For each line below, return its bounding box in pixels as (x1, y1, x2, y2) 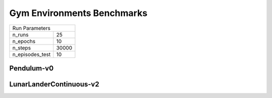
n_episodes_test (12, 50, 51, 57)
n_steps (12, 44, 31, 51)
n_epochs (12, 37, 36, 44)
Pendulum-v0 (9, 64, 54, 72)
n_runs (12, 31, 29, 38)
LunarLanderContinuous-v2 (9, 80, 99, 88)
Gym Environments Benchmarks (9, 7, 148, 18)
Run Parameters (12, 24, 50, 31)
